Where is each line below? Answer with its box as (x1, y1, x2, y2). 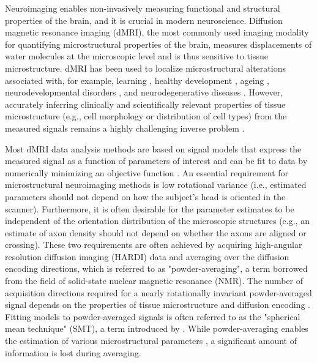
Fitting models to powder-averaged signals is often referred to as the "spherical (5, 310, 300, 323)
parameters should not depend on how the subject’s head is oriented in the (5, 190, 286, 203)
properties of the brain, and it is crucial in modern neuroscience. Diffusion (5, 13, 283, 26)
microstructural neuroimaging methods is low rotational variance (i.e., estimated (5, 178, 307, 191)
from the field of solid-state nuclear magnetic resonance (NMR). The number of (5, 274, 304, 287)
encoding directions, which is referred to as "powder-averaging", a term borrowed (5, 262, 308, 275)
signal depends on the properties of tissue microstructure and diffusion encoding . (5, 298, 310, 311)
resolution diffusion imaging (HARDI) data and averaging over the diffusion (5, 250, 289, 263)
